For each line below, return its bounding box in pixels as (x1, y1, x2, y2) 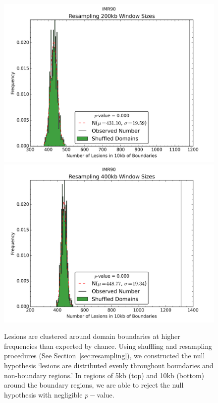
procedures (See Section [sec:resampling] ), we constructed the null (4, 350, 205, 361)
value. (97, 389, 114, 400)
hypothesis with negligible (4, 389, 83, 400)
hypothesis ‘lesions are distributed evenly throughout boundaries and (4, 360, 214, 370)
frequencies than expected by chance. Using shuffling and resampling (4, 340, 212, 351)
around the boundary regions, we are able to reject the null (4, 380, 184, 390)
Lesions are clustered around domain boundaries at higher (4, 331, 180, 341)
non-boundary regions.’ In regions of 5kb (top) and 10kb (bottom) (4, 370, 205, 380)
